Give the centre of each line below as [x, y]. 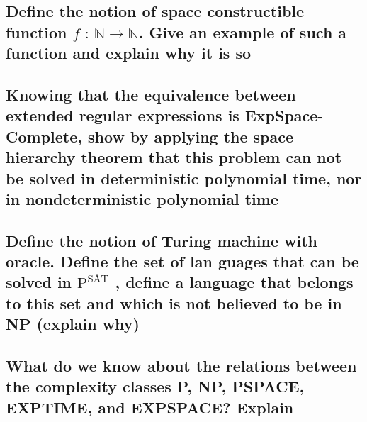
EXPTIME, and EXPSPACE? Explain [150, 407]
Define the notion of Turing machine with [162, 240]
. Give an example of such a [243, 32]
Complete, [44, 136]
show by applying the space [191, 136]
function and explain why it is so [129, 53]
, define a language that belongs [234, 282]
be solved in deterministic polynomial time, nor [184, 178]
